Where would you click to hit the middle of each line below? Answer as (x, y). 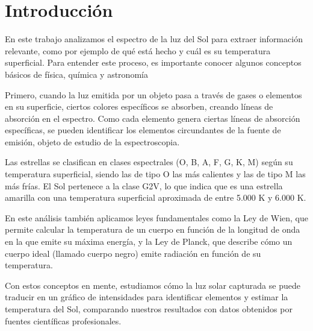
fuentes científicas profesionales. (63, 320)
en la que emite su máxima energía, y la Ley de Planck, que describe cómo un (149, 241)
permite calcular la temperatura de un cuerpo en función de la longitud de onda (153, 229)
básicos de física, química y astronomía (76, 74)
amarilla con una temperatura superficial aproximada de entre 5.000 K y (139, 197)
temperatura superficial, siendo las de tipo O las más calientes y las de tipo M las (155, 174)
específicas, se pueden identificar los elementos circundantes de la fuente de (143, 130)
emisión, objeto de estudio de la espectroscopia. (92, 141)
